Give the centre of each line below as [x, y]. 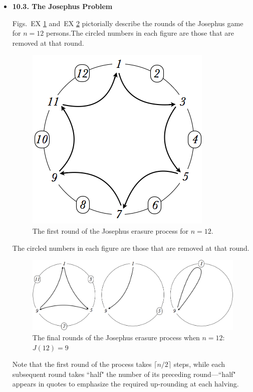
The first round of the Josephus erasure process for [110, 230]
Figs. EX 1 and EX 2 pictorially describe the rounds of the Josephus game [128, 23]
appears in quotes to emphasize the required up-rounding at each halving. [125, 384]
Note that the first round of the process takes [82, 364]
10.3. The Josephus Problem [62, 6]
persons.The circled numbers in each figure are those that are [140, 33]
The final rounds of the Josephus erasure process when [116, 337]
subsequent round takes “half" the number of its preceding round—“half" [124, 374]
